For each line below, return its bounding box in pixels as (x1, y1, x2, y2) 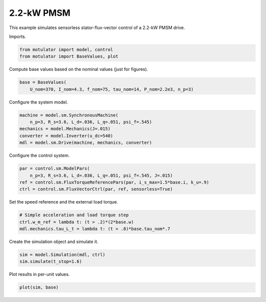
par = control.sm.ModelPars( (19, 166, 90, 171)
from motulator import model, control (19, 47, 113, 52)
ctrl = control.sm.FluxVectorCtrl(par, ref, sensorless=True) (19, 186, 173, 192)
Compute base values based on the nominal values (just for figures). (9, 67, 148, 72)
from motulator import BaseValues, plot (19, 54, 118, 59)
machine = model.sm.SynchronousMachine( (19, 112, 118, 118)
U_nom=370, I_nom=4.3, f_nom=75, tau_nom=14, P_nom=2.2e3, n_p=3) (30, 86, 194, 92)
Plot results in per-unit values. (9, 271, 70, 277)
